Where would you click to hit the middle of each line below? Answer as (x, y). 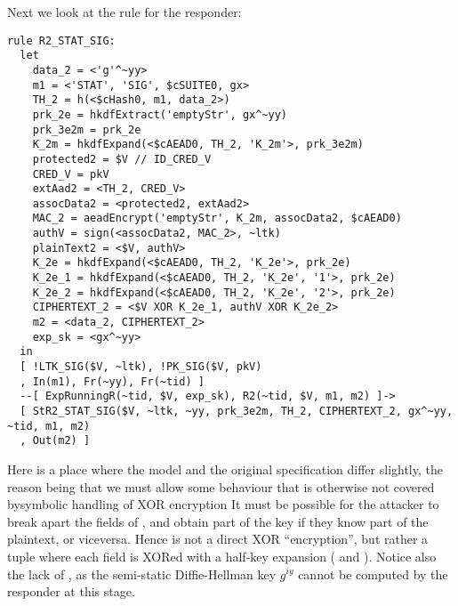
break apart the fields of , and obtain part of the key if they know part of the (218, 521)
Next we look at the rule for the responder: (125, 12)
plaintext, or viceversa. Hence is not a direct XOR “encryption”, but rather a (218, 539)
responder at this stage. (71, 591)
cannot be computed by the (373, 574)
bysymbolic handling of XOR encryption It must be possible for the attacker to (223, 504)
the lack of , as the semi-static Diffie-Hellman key (142, 574)
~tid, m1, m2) (49, 426)
